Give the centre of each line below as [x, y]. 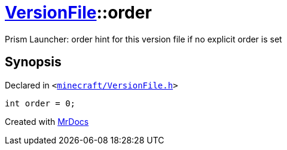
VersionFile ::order [78, 13]
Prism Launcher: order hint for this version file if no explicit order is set [143, 39]
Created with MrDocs [47, 121]
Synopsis [33, 62]
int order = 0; [40, 103]
